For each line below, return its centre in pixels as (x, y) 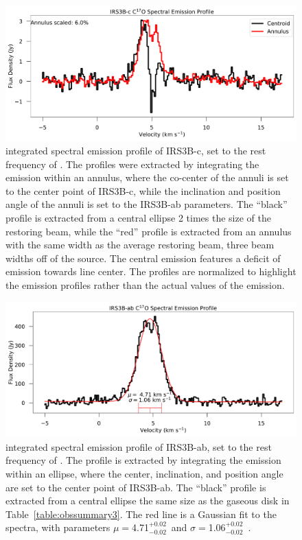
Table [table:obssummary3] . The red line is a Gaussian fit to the (141, 514)
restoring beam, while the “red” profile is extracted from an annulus (149, 231)
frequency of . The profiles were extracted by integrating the (132, 164)
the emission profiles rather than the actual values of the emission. (145, 285)
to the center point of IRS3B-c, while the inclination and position (143, 190)
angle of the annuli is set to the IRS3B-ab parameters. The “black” (147, 204)
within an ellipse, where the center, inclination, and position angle (144, 473)
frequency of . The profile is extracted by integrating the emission (143, 460)
